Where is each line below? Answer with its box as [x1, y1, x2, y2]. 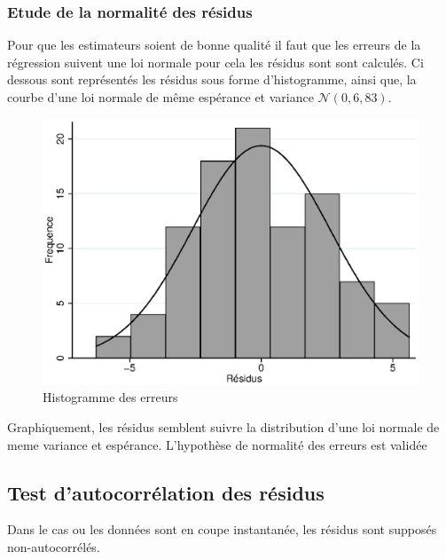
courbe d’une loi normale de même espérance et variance [7, 88, 314, 106]
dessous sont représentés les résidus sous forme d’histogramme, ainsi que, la [7, 70, 417, 89]
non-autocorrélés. [7, 537, 100, 555]
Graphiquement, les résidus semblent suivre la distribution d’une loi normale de [7, 417, 440, 436]
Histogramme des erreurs [43, 388, 178, 406]
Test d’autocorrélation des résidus [7, 478, 325, 506]
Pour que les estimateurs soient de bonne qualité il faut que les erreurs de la [7, 35, 421, 54]
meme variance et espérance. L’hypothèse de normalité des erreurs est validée [7, 435, 427, 453]
